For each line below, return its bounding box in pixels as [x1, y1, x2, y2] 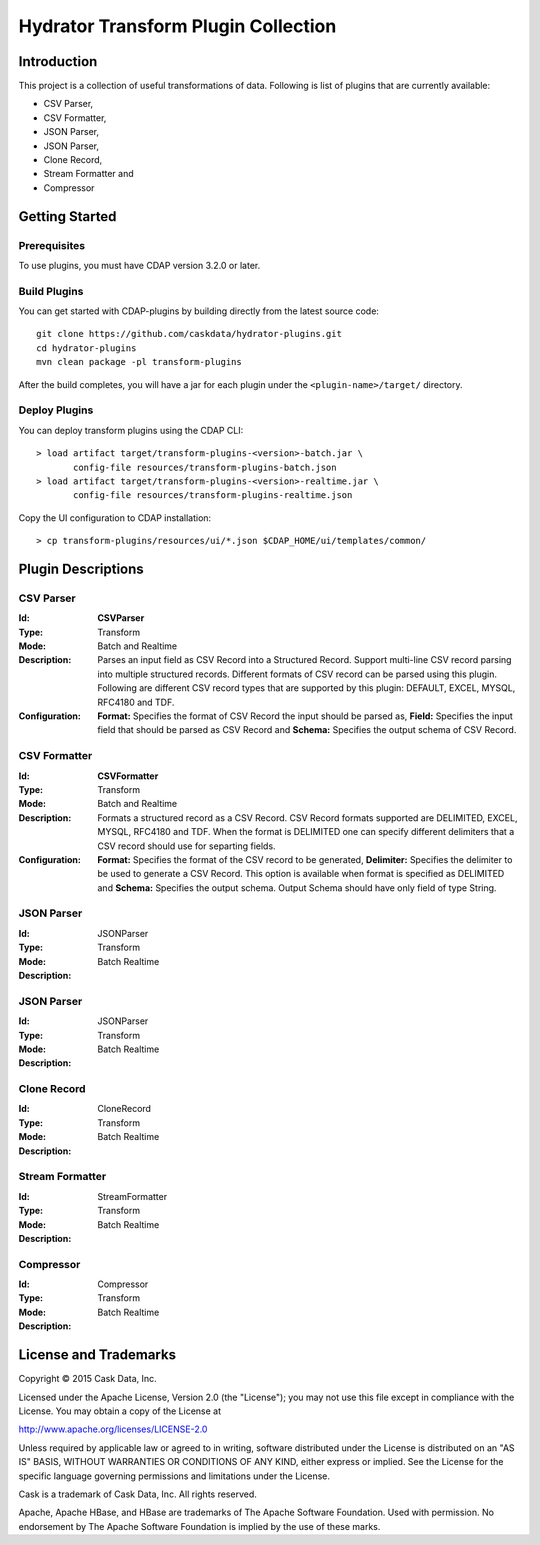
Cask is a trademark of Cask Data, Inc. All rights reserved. [18, 1488, 257, 1500]
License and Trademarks [18, 1346, 177, 1364]
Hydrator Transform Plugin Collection [18, 15, 337, 37]
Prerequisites [18, 238, 85, 252]
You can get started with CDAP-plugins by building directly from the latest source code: [18, 305, 380, 317]
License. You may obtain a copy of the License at [18, 1405, 222, 1417]
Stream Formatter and [43, 168, 134, 180]
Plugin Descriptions [18, 560, 144, 577]
